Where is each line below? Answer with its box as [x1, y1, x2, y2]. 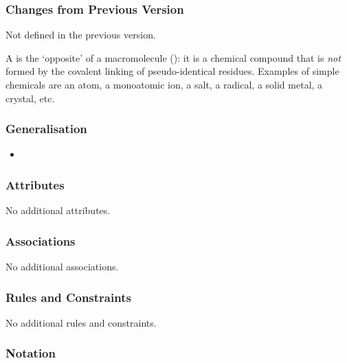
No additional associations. [5, 259, 119, 274]
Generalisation [5, 120, 87, 137]
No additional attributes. [5, 203, 111, 218]
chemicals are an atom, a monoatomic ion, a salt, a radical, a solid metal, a [5, 78, 323, 91]
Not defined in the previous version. [5, 27, 156, 42]
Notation [5, 344, 56, 362]
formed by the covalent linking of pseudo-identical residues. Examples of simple [5, 64, 339, 78]
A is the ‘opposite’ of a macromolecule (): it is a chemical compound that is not [5, 50, 341, 65]
